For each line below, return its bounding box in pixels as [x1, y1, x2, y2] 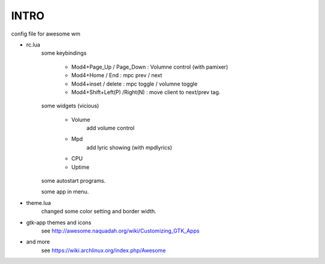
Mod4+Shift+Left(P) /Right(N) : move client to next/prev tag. [71, 88, 221, 96]
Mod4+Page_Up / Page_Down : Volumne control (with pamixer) [71, 63, 228, 71]
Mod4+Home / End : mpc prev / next [71, 72, 162, 79]
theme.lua [26, 199, 51, 206]
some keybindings [41, 49, 87, 57]
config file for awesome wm [11, 30, 81, 37]
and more [26, 238, 51, 245]
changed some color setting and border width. [41, 208, 156, 215]
